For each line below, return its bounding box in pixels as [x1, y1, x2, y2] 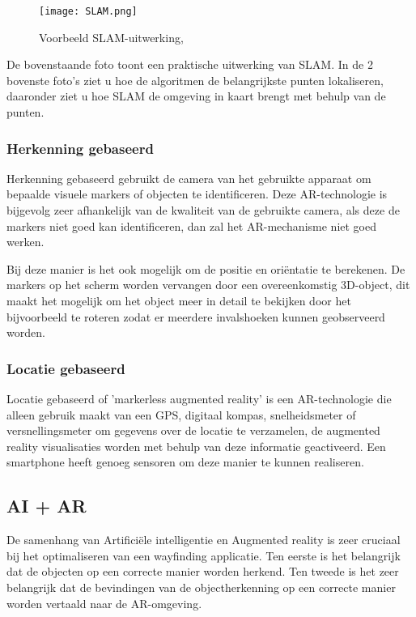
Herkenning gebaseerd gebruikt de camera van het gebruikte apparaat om [6, 169, 371, 186]
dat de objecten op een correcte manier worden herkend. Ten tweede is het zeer [6, 563, 399, 580]
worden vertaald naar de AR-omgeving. [6, 594, 202, 611]
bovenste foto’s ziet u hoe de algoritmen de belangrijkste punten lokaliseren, [6, 71, 384, 88]
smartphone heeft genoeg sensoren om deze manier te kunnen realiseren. [6, 453, 364, 470]
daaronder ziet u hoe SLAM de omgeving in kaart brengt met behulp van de [6, 87, 386, 104]
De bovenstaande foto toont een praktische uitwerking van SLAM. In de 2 [6, 56, 373, 73]
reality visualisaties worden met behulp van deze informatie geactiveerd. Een [6, 437, 386, 454]
